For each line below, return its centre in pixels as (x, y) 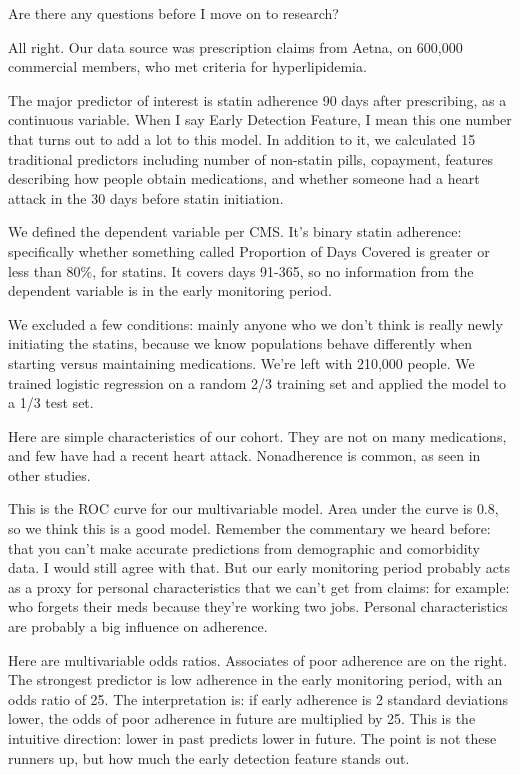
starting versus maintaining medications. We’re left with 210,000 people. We (241, 362)
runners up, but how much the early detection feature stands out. (209, 757)
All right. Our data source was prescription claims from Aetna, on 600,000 (235, 46)
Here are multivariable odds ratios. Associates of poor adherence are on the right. (258, 659)
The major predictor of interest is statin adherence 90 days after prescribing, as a (257, 99)
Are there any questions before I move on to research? (173, 13)
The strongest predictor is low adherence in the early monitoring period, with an (255, 679)
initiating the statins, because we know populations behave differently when (240, 343)
